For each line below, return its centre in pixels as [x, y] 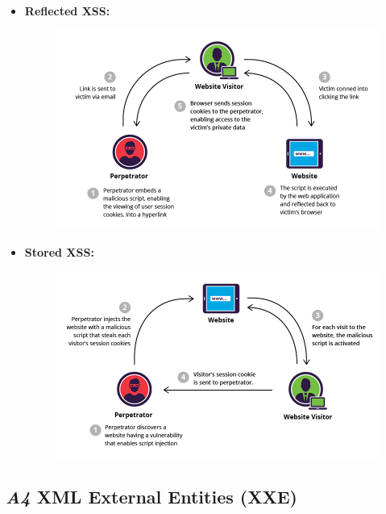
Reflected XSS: [67, 10]
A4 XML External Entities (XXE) [151, 496]
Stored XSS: [59, 252]
